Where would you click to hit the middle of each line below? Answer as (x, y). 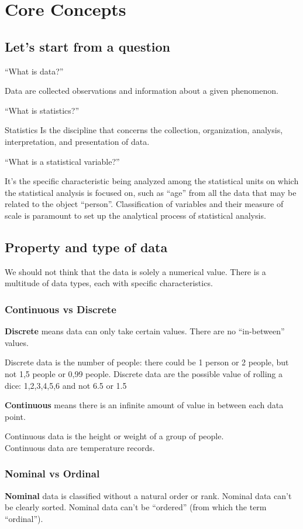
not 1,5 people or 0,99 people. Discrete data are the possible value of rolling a (144, 373)
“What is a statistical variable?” (62, 161)
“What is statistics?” (42, 110)
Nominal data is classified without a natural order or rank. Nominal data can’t (148, 495)
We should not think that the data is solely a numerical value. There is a (135, 271)
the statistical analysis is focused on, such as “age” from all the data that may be (151, 192)
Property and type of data (86, 247)
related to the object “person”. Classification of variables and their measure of (144, 204)
